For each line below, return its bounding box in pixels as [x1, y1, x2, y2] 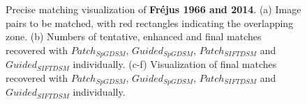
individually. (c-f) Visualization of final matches [73, 57, 277, 71]
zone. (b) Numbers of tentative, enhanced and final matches [6, 29, 262, 44]
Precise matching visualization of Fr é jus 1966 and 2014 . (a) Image [6, 2, 301, 16]
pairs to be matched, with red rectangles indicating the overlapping [6, 15, 294, 30]
